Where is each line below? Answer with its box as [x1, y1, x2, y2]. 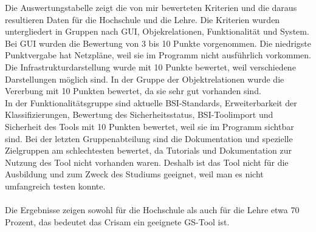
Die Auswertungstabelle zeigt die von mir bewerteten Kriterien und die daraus [5, 1, 297, 13]
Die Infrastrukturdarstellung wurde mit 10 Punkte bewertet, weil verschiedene [5, 60, 296, 73]
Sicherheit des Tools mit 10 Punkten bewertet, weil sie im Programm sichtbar [5, 120, 294, 132]
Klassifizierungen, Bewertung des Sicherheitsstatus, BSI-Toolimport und [5, 108, 273, 121]
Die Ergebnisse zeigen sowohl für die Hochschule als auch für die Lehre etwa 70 [5, 203, 300, 216]
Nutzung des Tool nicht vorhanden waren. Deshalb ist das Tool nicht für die [5, 155, 289, 168]
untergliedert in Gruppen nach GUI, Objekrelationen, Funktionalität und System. [5, 25, 309, 38]
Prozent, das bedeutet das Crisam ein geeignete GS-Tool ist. [5, 215, 230, 228]
